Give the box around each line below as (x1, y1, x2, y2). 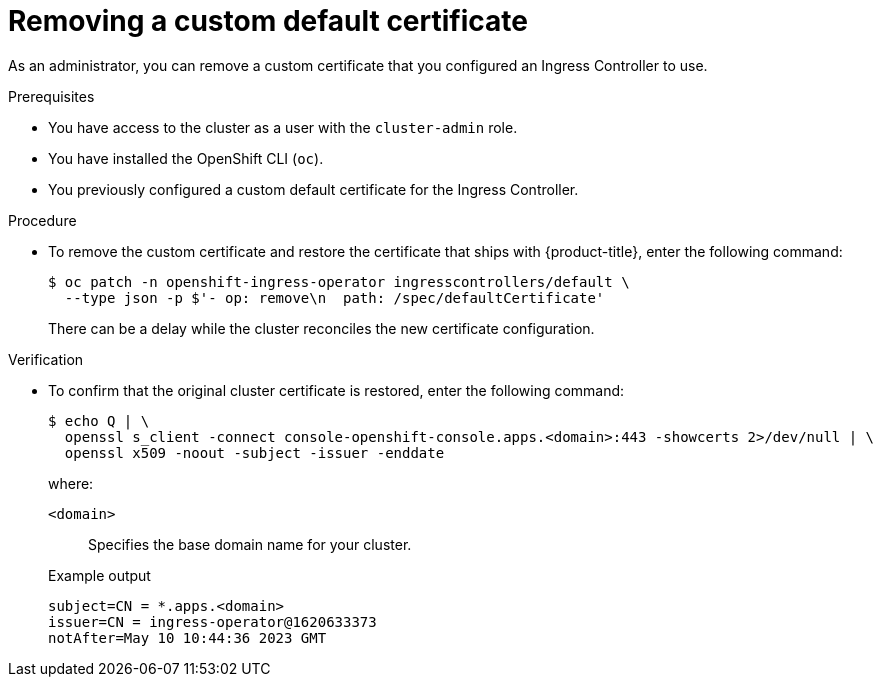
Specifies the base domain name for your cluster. (88, 535, 412, 553)
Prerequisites (8, 87, 95, 105)
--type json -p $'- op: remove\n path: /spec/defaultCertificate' (64, 289, 605, 306)
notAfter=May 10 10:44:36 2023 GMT (48, 629, 327, 646)
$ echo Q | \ (48, 412, 150, 429)
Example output (48, 566, 151, 584)
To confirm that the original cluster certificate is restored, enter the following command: (48, 381, 625, 399)
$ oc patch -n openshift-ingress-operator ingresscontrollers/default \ (48, 273, 630, 290)
